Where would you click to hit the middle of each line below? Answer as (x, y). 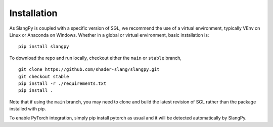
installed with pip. (28, 109)
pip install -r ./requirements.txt (62, 83)
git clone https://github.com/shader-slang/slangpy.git (89, 70)
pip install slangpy (44, 47)
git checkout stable (44, 76)
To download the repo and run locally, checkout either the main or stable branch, (96, 58)
